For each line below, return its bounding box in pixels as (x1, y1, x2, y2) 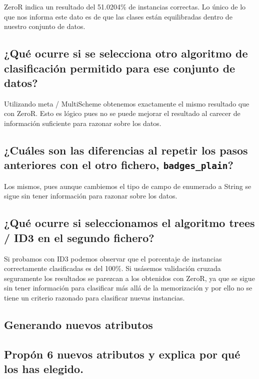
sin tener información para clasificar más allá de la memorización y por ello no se (4, 282, 252, 293)
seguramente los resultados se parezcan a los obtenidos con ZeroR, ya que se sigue (4, 272, 255, 283)
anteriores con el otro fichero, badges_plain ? (4, 157, 233, 172)
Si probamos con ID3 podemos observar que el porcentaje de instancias (4, 253, 222, 263)
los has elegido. (4, 361, 83, 376)
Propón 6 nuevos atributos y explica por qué (4, 346, 240, 361)
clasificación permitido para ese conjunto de (4, 60, 235, 75)
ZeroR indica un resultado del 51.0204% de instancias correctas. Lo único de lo (4, 1, 246, 11)
